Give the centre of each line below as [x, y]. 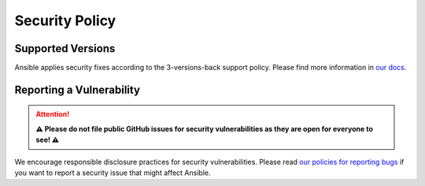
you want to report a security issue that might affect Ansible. [113, 173]
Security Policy [65, 20]
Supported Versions [65, 48]
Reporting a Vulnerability [78, 89]
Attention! [53, 114]
